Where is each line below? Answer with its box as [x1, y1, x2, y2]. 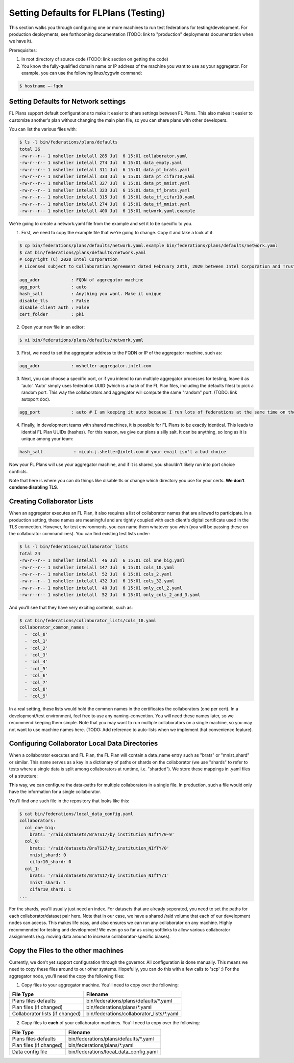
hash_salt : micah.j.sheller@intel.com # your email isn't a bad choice [19, 449, 226, 455]
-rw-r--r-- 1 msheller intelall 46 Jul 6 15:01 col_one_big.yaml [19, 558, 185, 563]
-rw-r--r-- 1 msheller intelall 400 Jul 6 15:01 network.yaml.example [19, 208, 196, 214]
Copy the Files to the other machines [9, 946, 124, 954]
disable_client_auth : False [19, 304, 90, 310]
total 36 [19, 146, 41, 152]
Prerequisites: [9, 47, 37, 53]
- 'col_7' [24, 680, 49, 685]
